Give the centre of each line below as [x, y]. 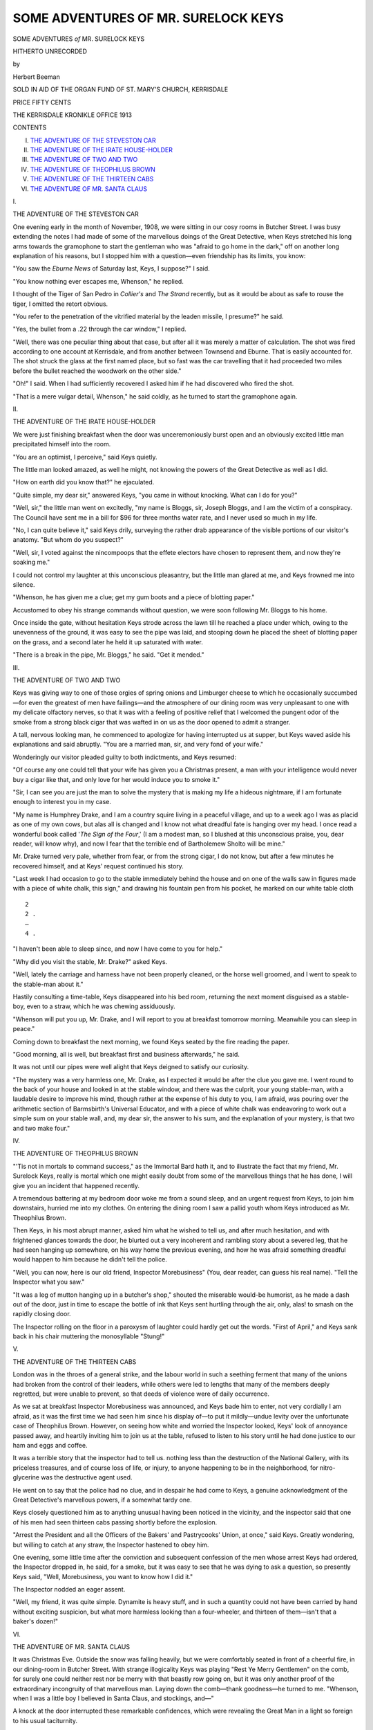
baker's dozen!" [36, 1621]
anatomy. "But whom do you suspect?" [68, 540]
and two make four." [41, 1128]
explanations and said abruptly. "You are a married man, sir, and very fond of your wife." [138, 745]
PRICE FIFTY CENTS [42, 102]
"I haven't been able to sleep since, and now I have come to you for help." [118, 949]
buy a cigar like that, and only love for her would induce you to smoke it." [116, 779]
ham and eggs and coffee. [50, 1445]
